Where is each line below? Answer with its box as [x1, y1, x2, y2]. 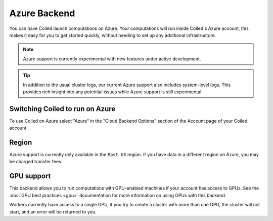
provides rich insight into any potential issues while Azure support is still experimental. [23, 89, 203, 95]
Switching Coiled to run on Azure [9, 104, 116, 113]
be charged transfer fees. [9, 159, 63, 165]
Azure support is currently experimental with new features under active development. [23, 56, 201, 62]
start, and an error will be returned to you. [9, 208, 97, 215]
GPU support [9, 172, 51, 180]
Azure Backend [9, 8, 75, 19]
